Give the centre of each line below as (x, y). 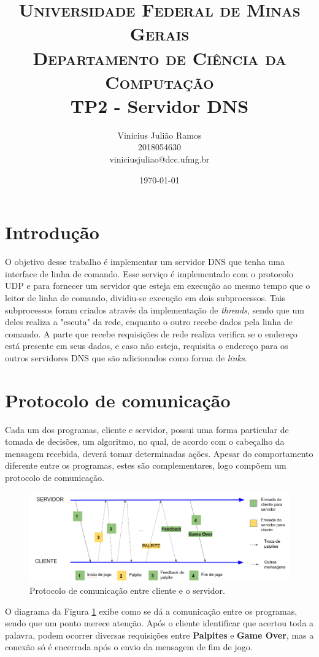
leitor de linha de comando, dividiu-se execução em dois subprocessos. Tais (145, 297)
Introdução (52, 232)
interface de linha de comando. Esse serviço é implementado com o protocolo (149, 273)
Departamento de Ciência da (159, 57)
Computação (159, 81)
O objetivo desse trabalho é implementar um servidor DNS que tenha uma (145, 262)
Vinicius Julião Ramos (159, 135)
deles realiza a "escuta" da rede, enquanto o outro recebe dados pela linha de (149, 322)
